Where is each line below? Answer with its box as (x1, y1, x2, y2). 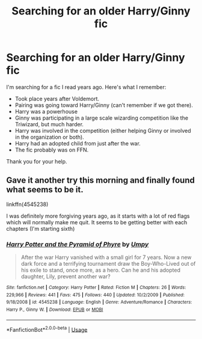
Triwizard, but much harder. (14, 120, 84, 127)
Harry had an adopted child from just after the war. (14, 139, 141, 147)
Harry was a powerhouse (14, 108, 78, 115)
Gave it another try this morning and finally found (6, 176, 195, 186)
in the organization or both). (14, 133, 84, 141)
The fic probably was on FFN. (14, 146, 89, 153)
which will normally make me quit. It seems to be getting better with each (6, 218, 188, 226)
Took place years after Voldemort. (14, 95, 100, 102)
